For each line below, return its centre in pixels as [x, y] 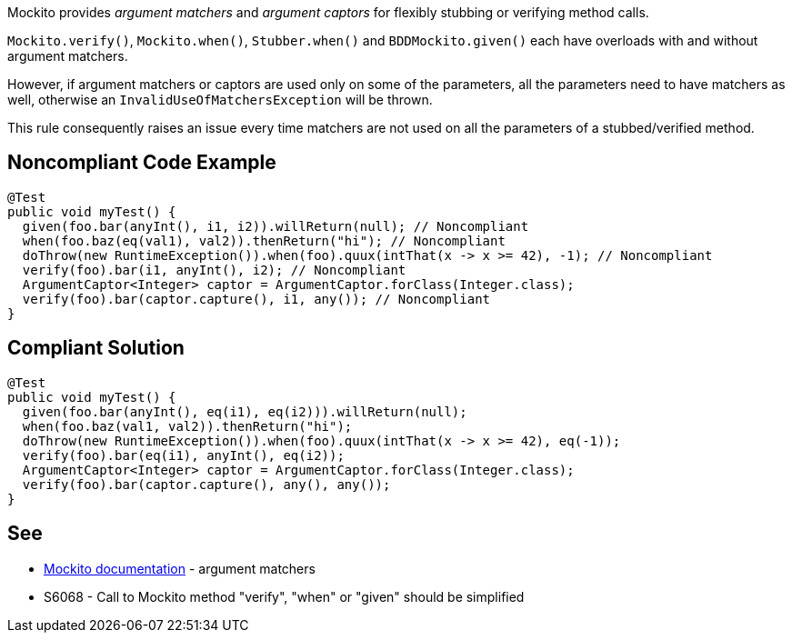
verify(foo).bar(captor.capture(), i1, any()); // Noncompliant [256, 299]
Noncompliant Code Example [142, 163]
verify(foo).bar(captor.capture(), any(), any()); [206, 484]
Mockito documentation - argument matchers [180, 568]
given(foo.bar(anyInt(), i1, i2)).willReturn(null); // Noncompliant [276, 226]
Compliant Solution [96, 348]
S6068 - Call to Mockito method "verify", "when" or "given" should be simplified [284, 596]
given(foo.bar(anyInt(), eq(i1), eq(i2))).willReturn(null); [245, 411]
